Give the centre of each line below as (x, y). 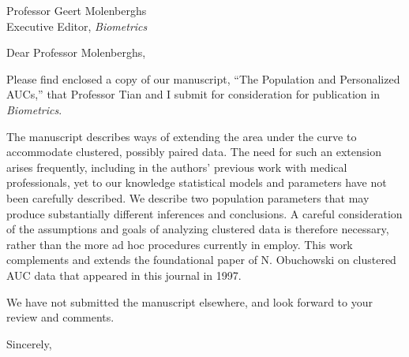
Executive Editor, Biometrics (77, 26)
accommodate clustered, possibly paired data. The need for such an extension (194, 152)
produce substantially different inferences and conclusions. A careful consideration (204, 213)
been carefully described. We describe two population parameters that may (188, 197)
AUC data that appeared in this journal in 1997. (124, 275)
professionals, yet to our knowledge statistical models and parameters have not (197, 182)
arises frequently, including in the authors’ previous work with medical (177, 167)
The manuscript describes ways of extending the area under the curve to (182, 136)
